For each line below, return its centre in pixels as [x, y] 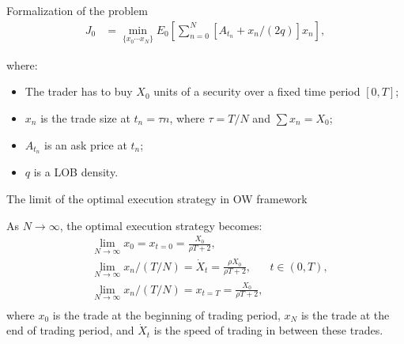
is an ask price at [86, 144]
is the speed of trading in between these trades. [268, 330]
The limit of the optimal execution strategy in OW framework [157, 199]
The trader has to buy [79, 91]
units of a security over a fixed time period [257, 91]
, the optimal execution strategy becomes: [161, 225]
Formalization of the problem [77, 10]
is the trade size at [85, 118]
